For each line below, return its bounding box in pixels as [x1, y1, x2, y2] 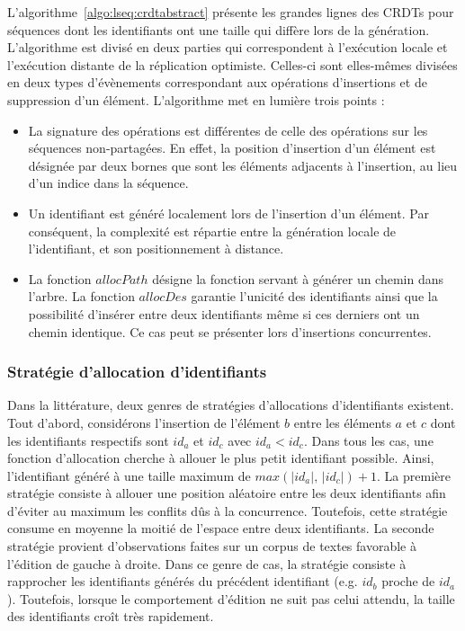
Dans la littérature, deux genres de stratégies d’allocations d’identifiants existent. [7, 395, 454, 414]
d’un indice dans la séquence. [28, 173, 189, 192]
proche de [381, 572, 435, 591]
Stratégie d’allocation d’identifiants [7, 360, 267, 383]
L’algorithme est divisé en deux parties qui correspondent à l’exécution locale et [7, 38, 448, 57]
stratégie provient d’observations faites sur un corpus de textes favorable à [7, 537, 416, 555]
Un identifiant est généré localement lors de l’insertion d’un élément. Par [28, 203, 429, 222]
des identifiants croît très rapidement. [7, 607, 214, 626]
